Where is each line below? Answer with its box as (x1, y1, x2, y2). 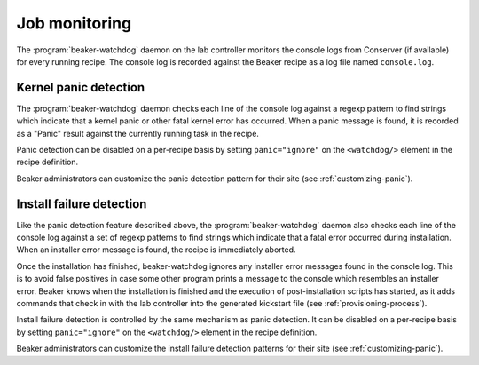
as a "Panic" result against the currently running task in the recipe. (16, 128, 259, 139)
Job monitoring (16, 13, 132, 33)
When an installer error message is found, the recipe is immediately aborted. (16, 244, 296, 255)
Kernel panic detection (16, 80, 145, 95)
